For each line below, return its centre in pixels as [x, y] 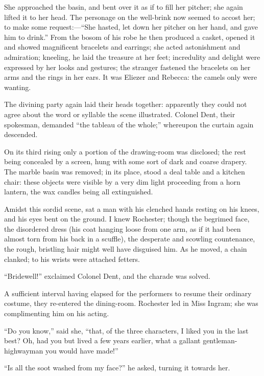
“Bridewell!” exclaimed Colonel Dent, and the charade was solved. [107, 276]
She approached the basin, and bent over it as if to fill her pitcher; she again [124, 7]
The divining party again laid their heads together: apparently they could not [126, 104]
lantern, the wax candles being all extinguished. [79, 192]
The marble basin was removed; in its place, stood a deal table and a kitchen [125, 171]
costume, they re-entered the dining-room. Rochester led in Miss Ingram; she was [131, 303]
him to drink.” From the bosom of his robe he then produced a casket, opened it [130, 37]
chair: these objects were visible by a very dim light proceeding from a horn [122, 181]
